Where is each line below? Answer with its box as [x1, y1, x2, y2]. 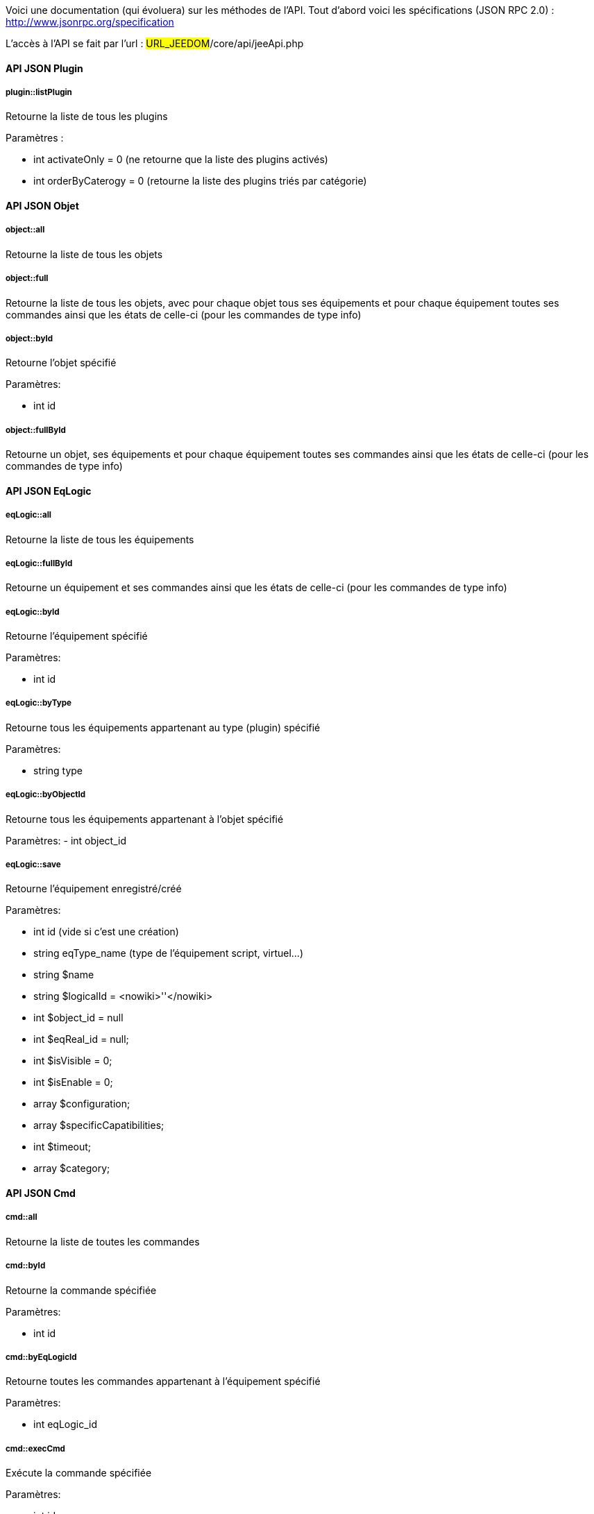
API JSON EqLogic [6, 484, 92, 497]
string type [33, 764, 83, 776]
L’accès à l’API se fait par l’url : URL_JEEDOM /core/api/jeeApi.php [6, 37, 304, 49]
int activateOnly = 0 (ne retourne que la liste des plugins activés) [33, 153, 328, 166]
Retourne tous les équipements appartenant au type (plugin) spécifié [6, 721, 321, 733]
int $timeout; [33, 1141, 92, 1153]
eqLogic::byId [6, 606, 60, 617]
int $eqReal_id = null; [33, 1033, 129, 1046]
